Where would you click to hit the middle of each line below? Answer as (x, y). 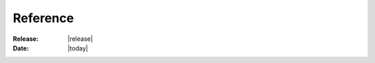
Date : (21, 48)
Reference (43, 18)
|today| (78, 48)
